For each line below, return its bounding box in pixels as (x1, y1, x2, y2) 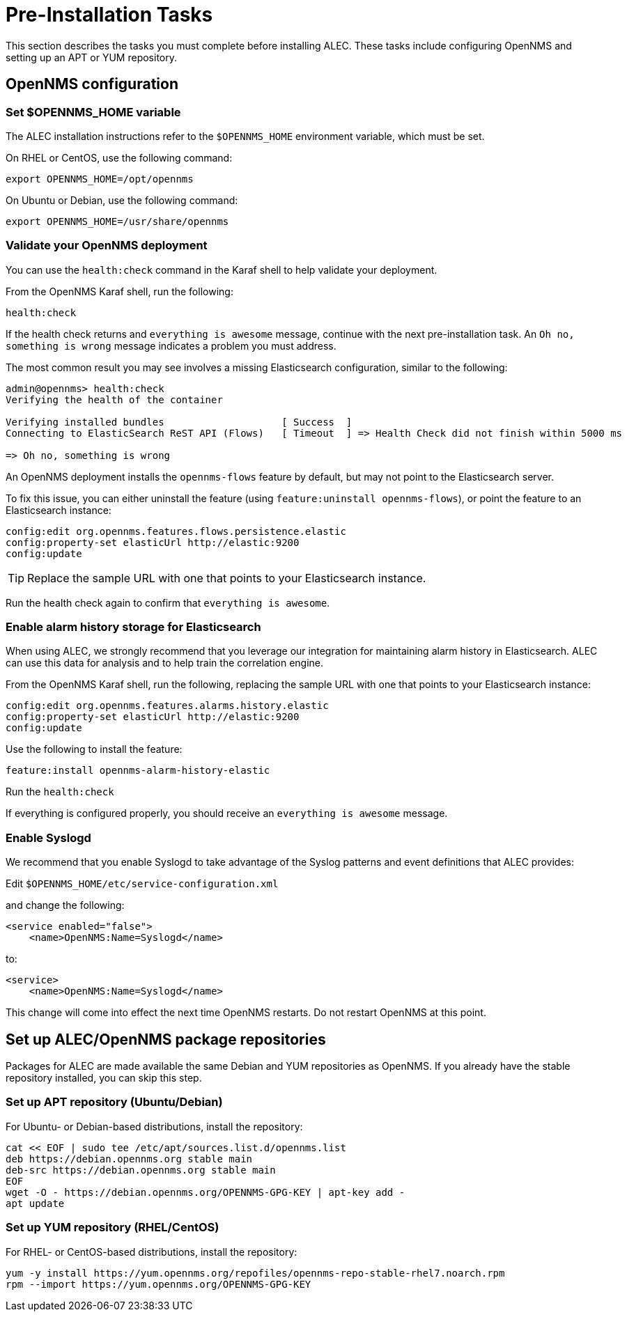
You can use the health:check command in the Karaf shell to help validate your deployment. (6, 263, 438, 276)
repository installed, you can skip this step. (6, 1072, 202, 1084)
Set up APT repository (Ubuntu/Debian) (6, 1095, 223, 1109)
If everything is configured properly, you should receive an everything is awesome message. (6, 807, 448, 820)
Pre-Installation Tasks (6, 3, 213, 26)
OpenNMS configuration (6, 75, 178, 93)
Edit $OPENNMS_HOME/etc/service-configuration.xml (6, 878, 279, 890)
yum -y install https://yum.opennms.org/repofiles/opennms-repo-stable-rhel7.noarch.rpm (6, 1267, 505, 1279)
